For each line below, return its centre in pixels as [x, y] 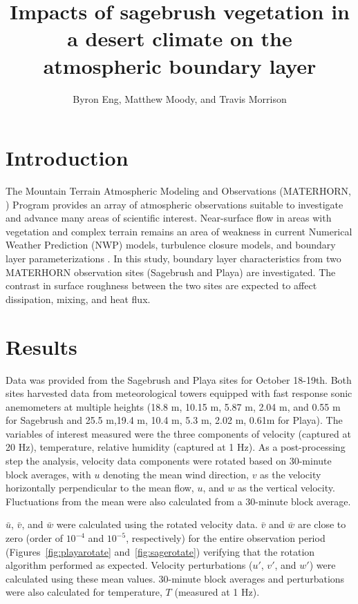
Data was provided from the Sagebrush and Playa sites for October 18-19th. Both [179, 379]
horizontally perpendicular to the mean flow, [100, 488]
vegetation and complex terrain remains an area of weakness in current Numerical [179, 231]
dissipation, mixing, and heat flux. [78, 299]
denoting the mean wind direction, [176, 474]
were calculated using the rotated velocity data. [157, 524]
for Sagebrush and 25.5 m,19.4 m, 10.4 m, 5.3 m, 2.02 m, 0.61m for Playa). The [174, 420]
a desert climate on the [180, 38]
